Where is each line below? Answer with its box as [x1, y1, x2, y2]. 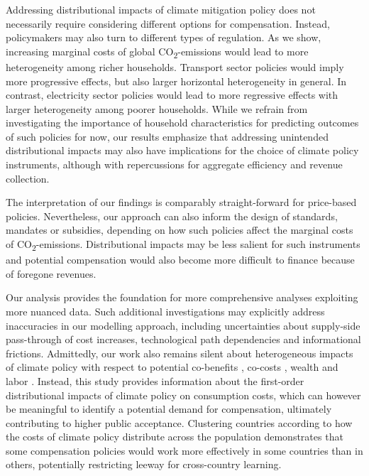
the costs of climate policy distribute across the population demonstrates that [6, 429, 343, 444]
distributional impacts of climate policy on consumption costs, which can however [6, 387, 361, 402]
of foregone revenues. [6, 266, 97, 281]
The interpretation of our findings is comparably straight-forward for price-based [6, 195, 357, 210]
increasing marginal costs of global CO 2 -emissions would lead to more [6, 43, 309, 60]
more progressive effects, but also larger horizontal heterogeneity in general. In [6, 73, 347, 88]
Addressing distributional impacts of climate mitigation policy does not [6, 2, 316, 16]
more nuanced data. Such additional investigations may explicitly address [6, 303, 325, 318]
